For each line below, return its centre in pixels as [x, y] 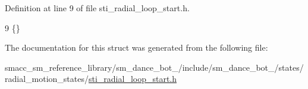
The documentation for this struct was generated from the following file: [136, 47]
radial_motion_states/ [47, 79]
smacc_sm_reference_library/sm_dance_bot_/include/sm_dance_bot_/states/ [154, 67]
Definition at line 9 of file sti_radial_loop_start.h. [97, 8]
